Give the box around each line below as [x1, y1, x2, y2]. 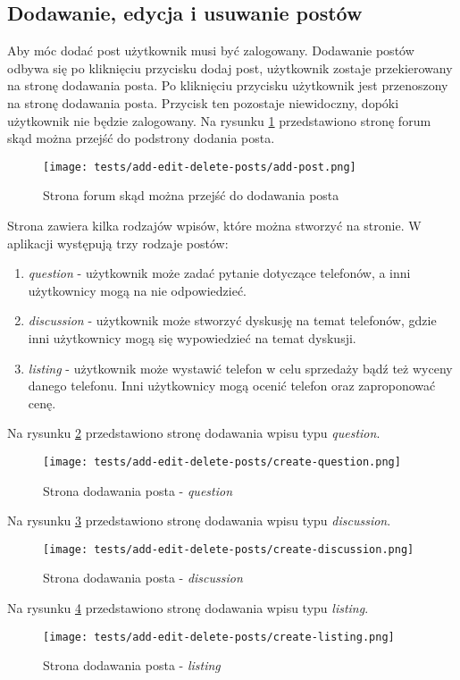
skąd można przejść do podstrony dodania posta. [7, 129, 275, 147]
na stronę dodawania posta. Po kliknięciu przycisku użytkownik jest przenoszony [7, 76, 448, 95]
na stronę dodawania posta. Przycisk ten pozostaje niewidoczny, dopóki [7, 93, 399, 112]
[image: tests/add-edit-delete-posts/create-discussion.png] [43, 542, 414, 556]
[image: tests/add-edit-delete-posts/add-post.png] [43, 160, 356, 173]
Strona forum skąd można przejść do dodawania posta [43, 186, 339, 205]
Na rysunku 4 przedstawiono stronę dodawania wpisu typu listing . [7, 599, 369, 617]
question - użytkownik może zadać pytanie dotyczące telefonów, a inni [28, 264, 411, 282]
